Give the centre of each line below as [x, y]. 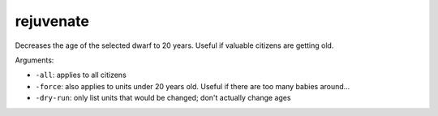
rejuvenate [52, 21]
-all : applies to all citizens [81, 75]
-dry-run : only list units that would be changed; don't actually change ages [163, 98]
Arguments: [34, 60]
